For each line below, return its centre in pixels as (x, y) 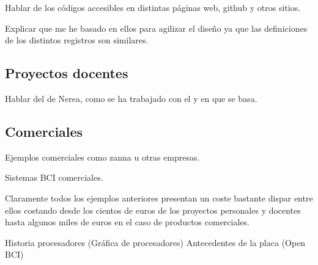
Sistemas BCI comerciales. (54, 177)
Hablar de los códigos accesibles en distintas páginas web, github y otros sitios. (153, 7)
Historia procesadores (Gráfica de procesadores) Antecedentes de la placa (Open (155, 242)
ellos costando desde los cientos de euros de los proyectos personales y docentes (153, 210)
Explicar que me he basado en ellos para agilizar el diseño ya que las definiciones (156, 28)
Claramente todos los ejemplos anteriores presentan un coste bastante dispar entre (159, 198)
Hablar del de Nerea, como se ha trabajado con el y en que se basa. (131, 98)
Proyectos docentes (67, 73)
